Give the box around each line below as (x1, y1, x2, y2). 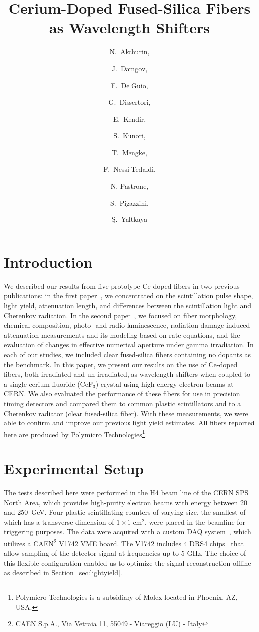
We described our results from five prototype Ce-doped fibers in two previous (4, 280, 240, 291)
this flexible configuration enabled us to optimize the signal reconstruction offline (4, 557, 251, 568)
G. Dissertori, (108, 97, 151, 107)
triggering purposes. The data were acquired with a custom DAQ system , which (4, 526, 251, 537)
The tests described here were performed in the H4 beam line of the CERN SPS (4, 487, 249, 498)
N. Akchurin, (109, 46, 150, 57)
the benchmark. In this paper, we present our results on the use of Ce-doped (4, 359, 238, 369)
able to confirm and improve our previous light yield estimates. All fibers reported (4, 418, 255, 428)
